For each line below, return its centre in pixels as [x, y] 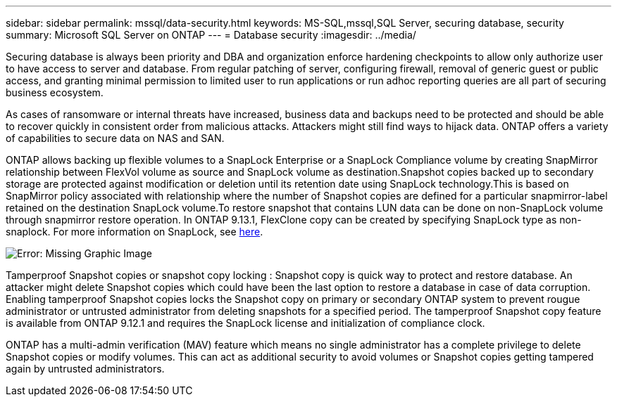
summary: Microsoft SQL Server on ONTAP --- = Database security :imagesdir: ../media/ [211, 35]
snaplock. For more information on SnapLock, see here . [135, 232]
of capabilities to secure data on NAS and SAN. [115, 138]
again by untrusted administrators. [85, 369]
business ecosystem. [55, 92]
